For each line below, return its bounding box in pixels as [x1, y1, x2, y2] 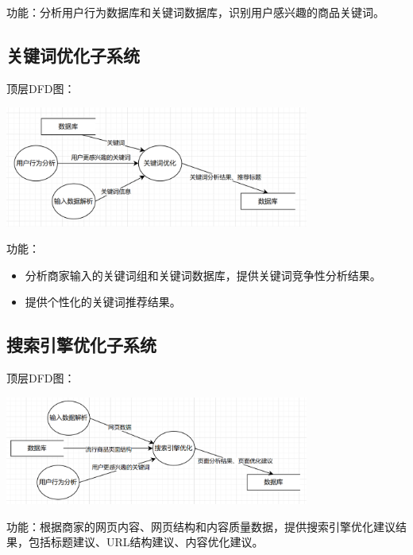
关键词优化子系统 [6, 42, 140, 67]
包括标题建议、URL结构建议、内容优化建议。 [28, 534, 264, 550]
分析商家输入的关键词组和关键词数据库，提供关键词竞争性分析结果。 [25, 266, 381, 283]
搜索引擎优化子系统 [6, 332, 156, 357]
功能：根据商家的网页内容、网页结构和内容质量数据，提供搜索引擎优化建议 [6, 518, 396, 534]
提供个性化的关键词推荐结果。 [25, 293, 181, 310]
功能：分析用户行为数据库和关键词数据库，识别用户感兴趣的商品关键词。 [6, 4, 384, 20]
